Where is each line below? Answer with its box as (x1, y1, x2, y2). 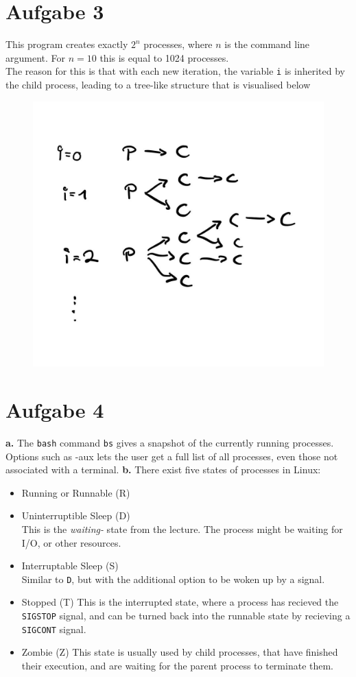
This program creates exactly (5, 37, 128, 51)
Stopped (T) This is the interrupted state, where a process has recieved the (21, 595, 339, 609)
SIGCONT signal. (21, 621, 86, 636)
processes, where (143, 37, 213, 51)
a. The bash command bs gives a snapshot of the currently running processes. (5, 436, 334, 450)
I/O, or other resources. (21, 535, 121, 549)
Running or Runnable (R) (21, 485, 130, 499)
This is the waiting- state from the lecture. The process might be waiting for (21, 522, 343, 536)
